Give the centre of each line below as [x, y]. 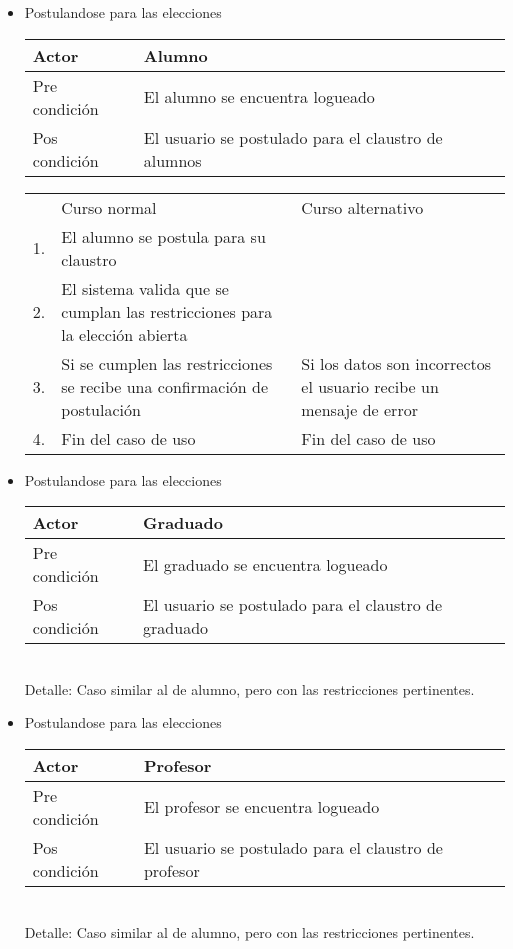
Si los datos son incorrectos [396, 363]
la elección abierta [124, 334]
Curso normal [109, 207]
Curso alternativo [362, 207]
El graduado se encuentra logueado [265, 564]
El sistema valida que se [145, 288]
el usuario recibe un [370, 386]
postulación [101, 409]
